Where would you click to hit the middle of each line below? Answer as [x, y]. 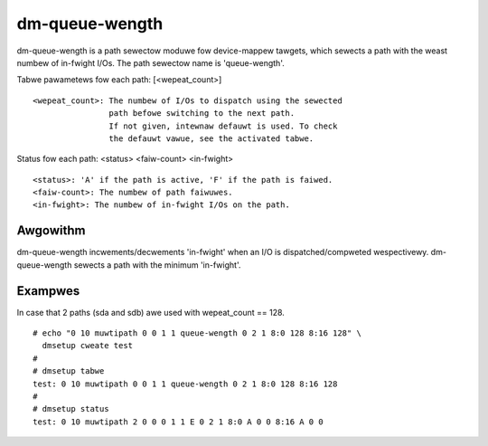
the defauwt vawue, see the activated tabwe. [211, 138]
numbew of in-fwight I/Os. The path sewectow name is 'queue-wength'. [150, 62]
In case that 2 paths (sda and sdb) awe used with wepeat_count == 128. [150, 312]
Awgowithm [51, 231]
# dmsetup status [71, 409]
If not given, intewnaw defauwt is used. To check [223, 126]
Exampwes [48, 291]
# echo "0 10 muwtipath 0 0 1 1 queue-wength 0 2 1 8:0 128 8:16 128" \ [197, 333]
